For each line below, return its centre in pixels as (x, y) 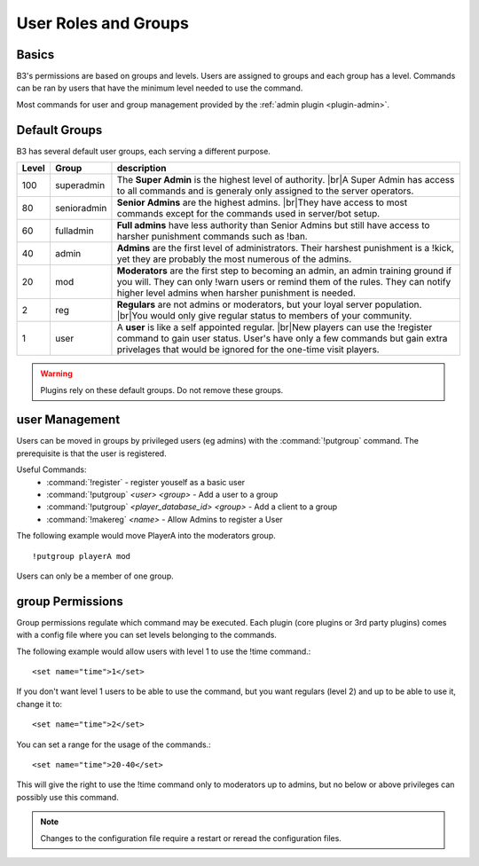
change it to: (39, 704)
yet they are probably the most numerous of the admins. (234, 259)
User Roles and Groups (103, 23)
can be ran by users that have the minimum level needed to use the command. (160, 88)
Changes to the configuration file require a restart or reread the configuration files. (191, 838)
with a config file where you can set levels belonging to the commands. (146, 635)
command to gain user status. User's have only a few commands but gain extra (282, 339)
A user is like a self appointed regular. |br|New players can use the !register (275, 327)
